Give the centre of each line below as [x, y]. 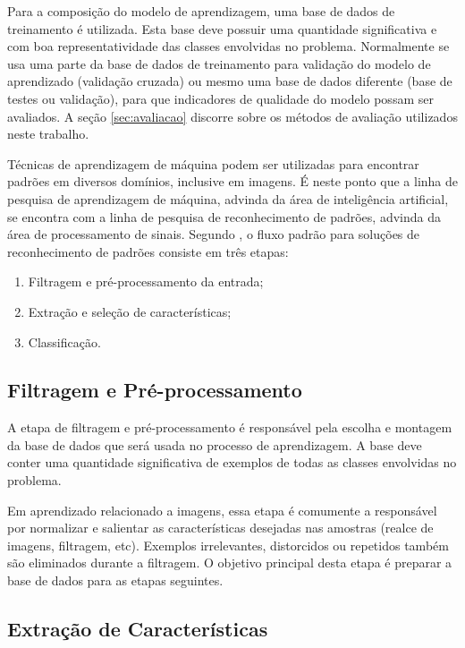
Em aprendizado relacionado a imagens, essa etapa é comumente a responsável [222, 510]
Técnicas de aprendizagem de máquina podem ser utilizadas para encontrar [213, 163]
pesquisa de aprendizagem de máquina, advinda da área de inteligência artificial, [228, 198]
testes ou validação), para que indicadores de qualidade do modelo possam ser [220, 98]
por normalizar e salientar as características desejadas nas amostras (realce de [220, 528]
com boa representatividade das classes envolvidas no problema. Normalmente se [228, 46]
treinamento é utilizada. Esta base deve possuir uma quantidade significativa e [222, 28]
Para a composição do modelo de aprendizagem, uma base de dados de [201, 11]
